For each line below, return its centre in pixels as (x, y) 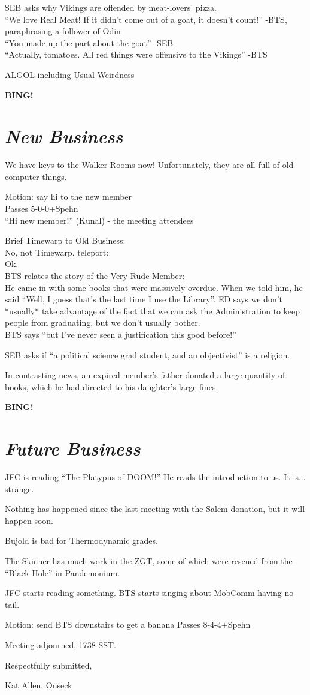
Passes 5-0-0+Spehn (42, 209)
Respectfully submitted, (48, 665)
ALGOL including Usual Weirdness (70, 74)
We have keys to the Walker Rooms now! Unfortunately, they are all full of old (149, 165)
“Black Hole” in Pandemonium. (63, 572)
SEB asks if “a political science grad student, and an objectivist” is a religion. (148, 354)
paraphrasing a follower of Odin (63, 31)
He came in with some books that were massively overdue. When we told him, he (154, 287)
